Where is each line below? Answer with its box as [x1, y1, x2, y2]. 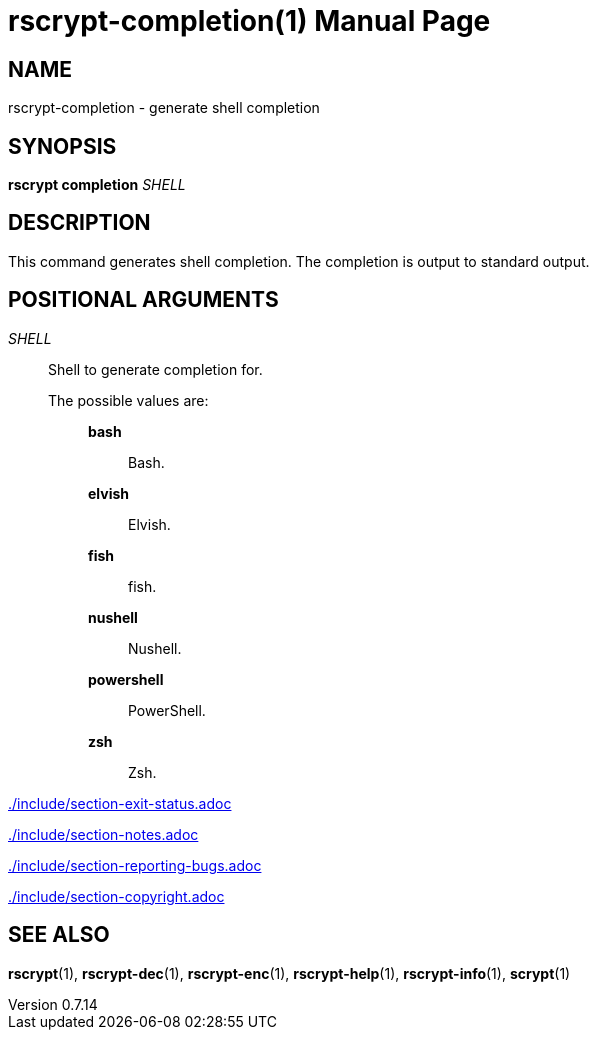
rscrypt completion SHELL [8, 176, 186, 194]
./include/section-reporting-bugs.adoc [8, 856, 262, 874]
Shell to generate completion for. [48, 360, 263, 378]
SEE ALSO [8, 922, 110, 948]
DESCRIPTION [8, 210, 151, 236]
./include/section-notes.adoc [8, 825, 199, 843]
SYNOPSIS [8, 133, 117, 159]
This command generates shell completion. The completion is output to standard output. [8, 252, 590, 270]
